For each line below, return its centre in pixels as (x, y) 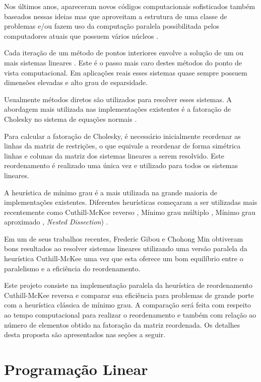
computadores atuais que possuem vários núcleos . (81, 35)
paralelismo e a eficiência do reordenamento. (72, 268)
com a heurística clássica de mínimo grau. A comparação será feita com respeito (128, 305)
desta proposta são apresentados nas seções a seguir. (85, 334)
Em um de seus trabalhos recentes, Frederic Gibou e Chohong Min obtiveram (124, 238)
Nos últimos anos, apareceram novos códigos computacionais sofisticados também (130, 6)
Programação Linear (76, 369)
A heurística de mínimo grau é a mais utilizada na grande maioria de (111, 192)
